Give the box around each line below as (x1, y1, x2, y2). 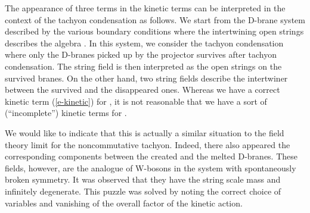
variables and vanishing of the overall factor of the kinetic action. (5, 196, 243, 209)
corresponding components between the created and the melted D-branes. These (5, 150, 298, 162)
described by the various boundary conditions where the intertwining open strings (5, 25, 304, 37)
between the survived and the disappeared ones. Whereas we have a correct (5, 83, 280, 96)
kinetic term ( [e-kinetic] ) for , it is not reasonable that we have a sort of (5, 95, 267, 107)
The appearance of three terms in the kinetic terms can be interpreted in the (5, 2, 286, 14)
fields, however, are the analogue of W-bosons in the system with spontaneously (5, 161, 296, 174)
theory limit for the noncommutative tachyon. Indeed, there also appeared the (5, 138, 290, 151)
